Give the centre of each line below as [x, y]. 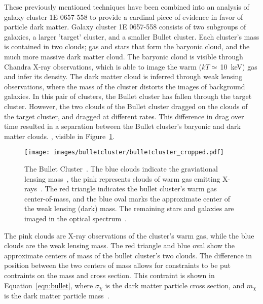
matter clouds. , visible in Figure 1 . [60, 136]
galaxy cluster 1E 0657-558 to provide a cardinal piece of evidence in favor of [124, 16]
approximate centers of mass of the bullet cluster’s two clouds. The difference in [128, 255]
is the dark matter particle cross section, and [175, 285]
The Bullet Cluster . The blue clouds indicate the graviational [121, 168]
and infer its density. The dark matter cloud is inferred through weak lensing [123, 76]
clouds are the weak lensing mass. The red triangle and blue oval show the [120, 245]
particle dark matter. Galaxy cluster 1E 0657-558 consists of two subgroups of [125, 27]
